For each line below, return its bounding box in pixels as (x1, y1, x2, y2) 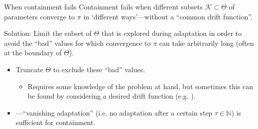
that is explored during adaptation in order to (101, 28, 242, 38)
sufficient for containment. (15, 117, 96, 128)
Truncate (15, 64, 43, 74)
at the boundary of (4, 47, 62, 58)
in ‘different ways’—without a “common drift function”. (83, 11, 253, 21)
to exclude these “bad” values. (53, 64, 145, 74)
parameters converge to (4, 11, 75, 21)
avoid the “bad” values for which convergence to (4, 37, 151, 48)
